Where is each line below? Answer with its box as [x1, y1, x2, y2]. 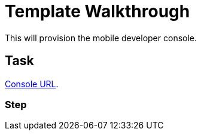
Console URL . [5, 78, 59, 89]
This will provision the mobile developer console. [5, 32, 197, 43]
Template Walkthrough [5, 1, 190, 22]
